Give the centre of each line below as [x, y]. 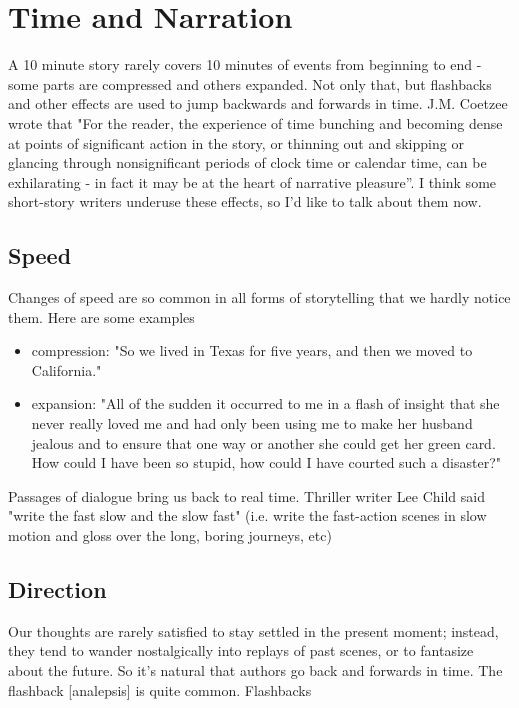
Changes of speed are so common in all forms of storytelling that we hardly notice [259, 297]
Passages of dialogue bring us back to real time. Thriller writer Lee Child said [246, 495]
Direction [57, 589]
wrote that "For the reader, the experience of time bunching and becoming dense [255, 122]
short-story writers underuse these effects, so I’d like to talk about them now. [245, 201]
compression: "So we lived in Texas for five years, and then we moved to [252, 350]
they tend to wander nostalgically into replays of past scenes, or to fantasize [241, 650]
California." [66, 369]
